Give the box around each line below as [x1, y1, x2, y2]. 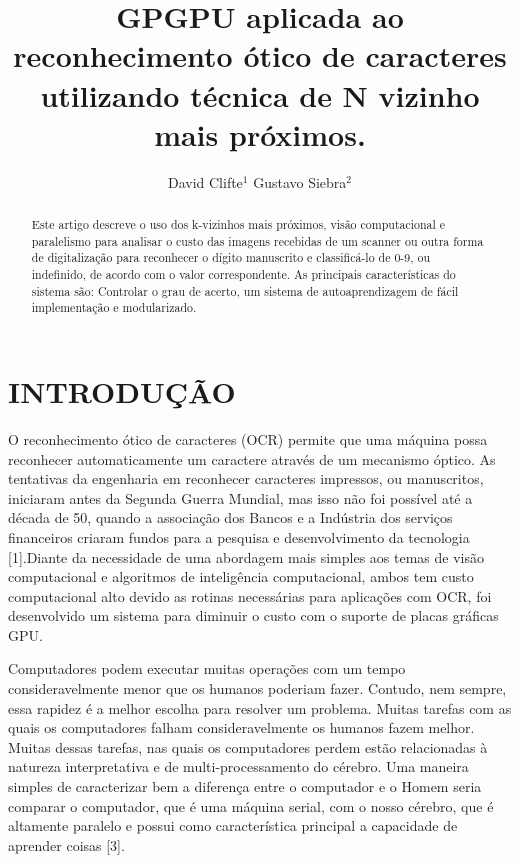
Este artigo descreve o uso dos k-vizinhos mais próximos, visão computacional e [31, 216, 446, 233]
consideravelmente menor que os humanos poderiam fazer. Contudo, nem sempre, [8, 678, 507, 699]
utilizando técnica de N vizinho [40, 74, 480, 115]
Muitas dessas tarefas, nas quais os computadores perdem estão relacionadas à [8, 736, 488, 757]
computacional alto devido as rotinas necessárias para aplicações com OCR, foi [8, 585, 492, 606]
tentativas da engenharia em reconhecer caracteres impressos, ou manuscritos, [8, 468, 484, 489]
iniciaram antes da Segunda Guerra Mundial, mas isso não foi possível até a [8, 487, 473, 508]
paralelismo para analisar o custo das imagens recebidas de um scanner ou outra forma [31, 232, 484, 249]
